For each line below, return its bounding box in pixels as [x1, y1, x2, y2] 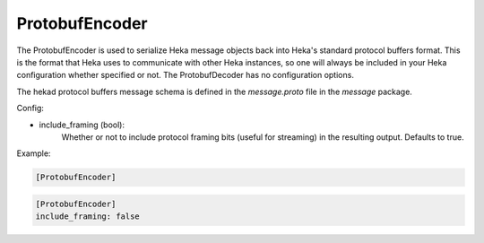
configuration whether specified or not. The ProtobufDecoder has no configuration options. [16, 70, 354, 81]
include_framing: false [35, 212, 141, 221]
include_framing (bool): [39, 119, 125, 130]
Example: [16, 148, 51, 159]
